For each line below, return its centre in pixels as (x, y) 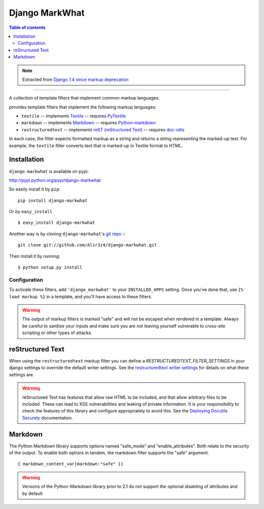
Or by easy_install (31, 212)
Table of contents (27, 27)
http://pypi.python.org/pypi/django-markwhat (55, 180)
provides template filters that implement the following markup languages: (83, 107)
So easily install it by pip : (35, 189)
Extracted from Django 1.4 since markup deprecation (76, 79)
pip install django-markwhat (53, 200)
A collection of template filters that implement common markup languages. (84, 98)
